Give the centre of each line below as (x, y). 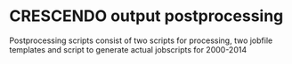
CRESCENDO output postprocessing (146, 16)
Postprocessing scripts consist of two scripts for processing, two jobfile (141, 40)
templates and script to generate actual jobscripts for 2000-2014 (128, 49)
